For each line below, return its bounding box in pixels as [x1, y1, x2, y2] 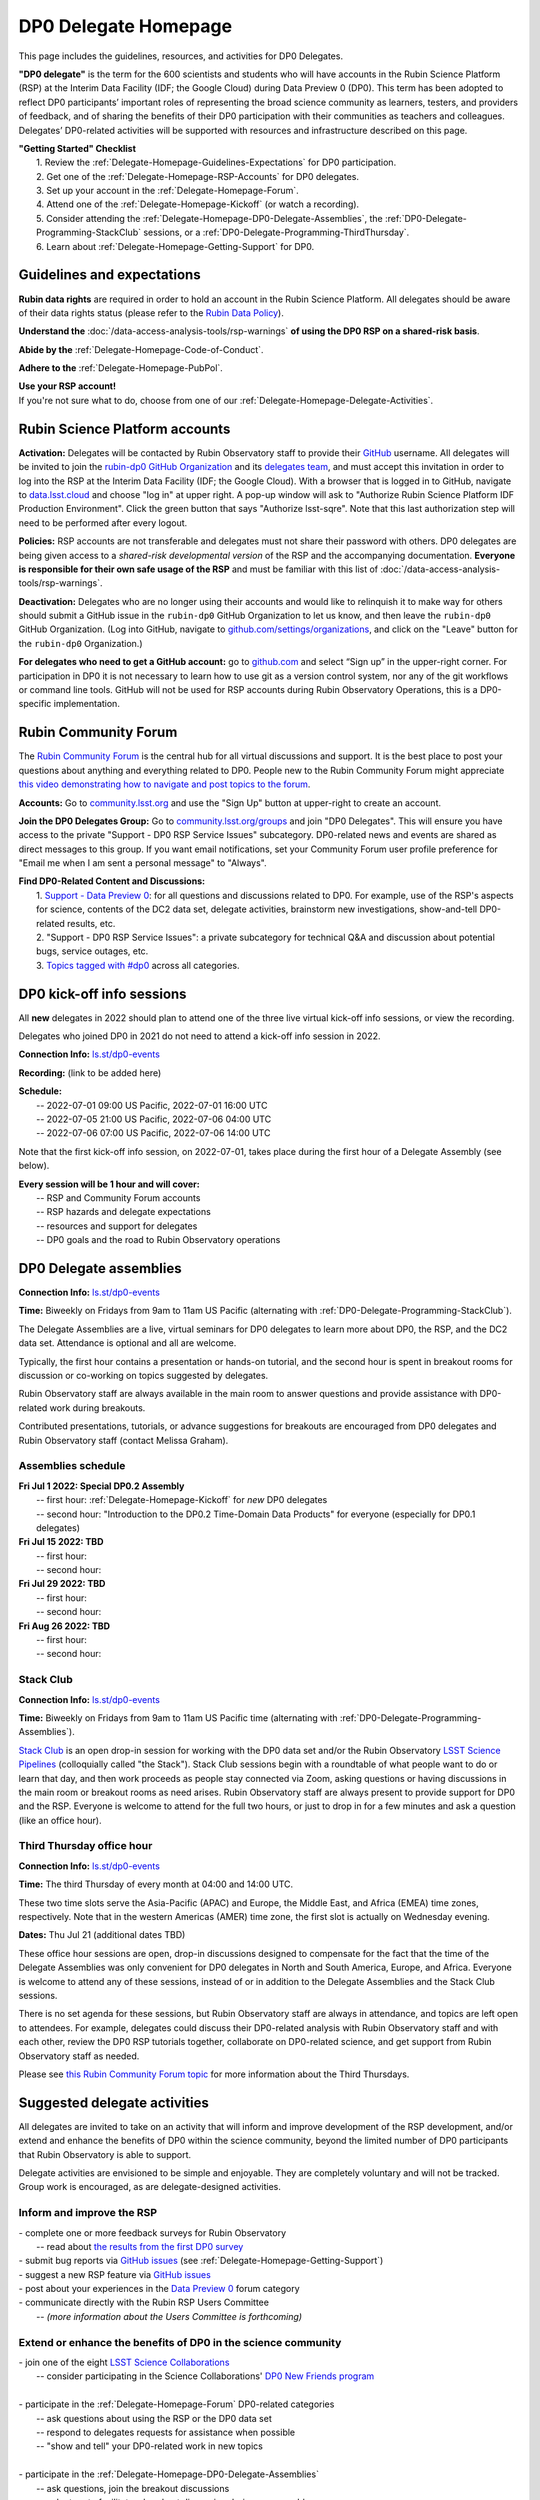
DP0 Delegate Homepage [18, 15, 233, 37]
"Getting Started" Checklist [18, 142, 137, 154]
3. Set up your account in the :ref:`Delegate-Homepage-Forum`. [36, 185, 299, 197]
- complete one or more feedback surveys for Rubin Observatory [18, 2226, 287, 2239]
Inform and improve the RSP [18, 2206, 158, 2220]
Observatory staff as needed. [18, 2050, 140, 2062]
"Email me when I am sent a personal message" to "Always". [18, 857, 267, 869]
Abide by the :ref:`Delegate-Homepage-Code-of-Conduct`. [18, 343, 264, 355]
